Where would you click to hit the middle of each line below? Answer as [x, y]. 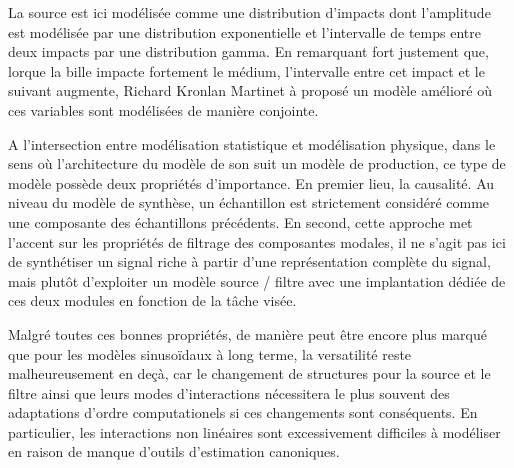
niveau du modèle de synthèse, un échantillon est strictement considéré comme [249, 202]
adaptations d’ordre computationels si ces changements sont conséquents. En [243, 412]
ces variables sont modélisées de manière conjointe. [163, 109]
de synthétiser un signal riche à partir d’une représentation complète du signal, [249, 261]
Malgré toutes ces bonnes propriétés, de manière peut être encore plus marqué [247, 333]
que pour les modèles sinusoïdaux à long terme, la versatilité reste [210, 353]
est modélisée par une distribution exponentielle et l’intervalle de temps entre [244, 31]
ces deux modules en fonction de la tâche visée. [152, 300]
